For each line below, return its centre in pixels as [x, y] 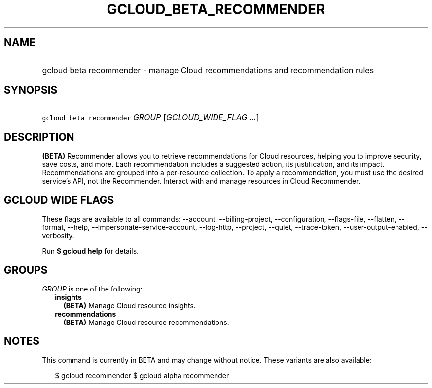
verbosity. [58, 236]
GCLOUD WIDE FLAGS [59, 200]
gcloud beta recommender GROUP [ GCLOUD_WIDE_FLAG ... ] [151, 117]
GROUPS [26, 270]
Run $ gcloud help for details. [90, 251]
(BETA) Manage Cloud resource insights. [129, 305]
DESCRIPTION [39, 137]
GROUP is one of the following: [92, 289]
